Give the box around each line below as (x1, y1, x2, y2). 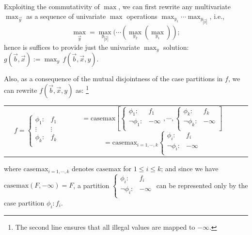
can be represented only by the (156, 180, 248, 190)
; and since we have (161, 163, 219, 174)
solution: (163, 42, 189, 52)
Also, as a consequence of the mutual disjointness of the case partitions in (4, 73, 223, 83)
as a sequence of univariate (26, 11, 106, 21)
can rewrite (4, 85, 37, 95)
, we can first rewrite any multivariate (118, 1, 231, 11)
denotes (71, 163, 94, 174)
